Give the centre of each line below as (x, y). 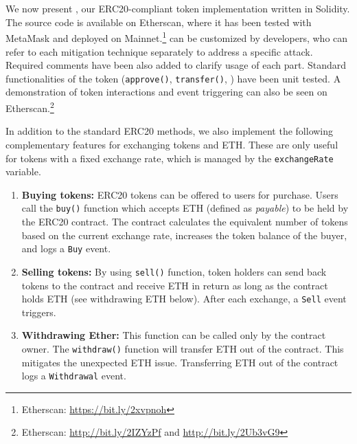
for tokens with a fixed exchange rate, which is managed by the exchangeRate (170, 158)
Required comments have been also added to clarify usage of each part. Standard (176, 65)
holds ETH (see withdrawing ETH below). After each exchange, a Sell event (184, 299)
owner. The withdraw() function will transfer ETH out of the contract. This (183, 348)
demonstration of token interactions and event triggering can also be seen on (166, 92)
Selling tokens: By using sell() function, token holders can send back (174, 271)
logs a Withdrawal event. (74, 376)
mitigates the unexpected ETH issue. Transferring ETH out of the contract (180, 362)
